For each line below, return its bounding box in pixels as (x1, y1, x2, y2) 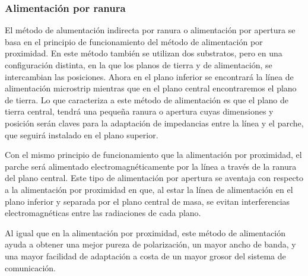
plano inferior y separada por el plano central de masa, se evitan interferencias (5, 195, 290, 207)
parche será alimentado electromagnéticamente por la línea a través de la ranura (5, 160, 297, 172)
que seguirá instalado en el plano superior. (5, 128, 158, 141)
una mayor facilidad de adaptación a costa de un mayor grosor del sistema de (5, 249, 286, 262)
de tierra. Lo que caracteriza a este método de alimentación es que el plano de (5, 93, 288, 106)
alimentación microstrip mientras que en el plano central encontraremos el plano (5, 82, 297, 94)
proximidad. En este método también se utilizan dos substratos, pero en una (5, 47, 282, 59)
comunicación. (5, 261, 56, 274)
